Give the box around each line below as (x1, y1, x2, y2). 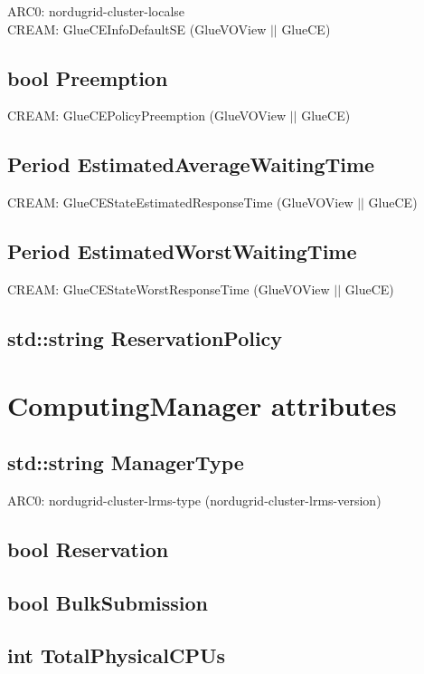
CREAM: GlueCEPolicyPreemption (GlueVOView (7, 106, 287, 125)
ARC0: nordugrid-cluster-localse (7, 2, 185, 20)
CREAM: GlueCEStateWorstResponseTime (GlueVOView (7, 279, 330, 298)
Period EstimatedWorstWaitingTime (7, 237, 357, 265)
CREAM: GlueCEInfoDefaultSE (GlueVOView (7, 19, 267, 38)
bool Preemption (7, 63, 168, 91)
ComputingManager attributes (7, 386, 397, 423)
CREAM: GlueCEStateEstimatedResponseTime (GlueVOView (7, 193, 353, 212)
